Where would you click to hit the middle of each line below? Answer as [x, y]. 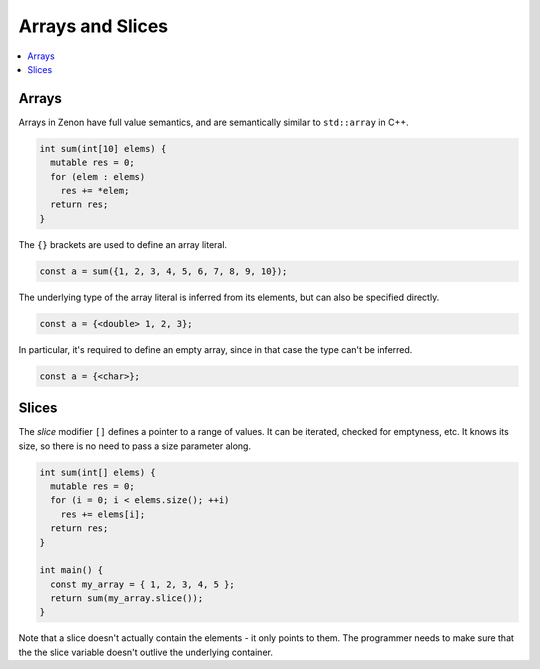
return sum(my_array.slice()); [127, 598]
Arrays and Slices [93, 26]
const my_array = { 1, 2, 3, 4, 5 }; [142, 584]
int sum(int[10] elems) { [103, 148]
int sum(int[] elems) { [98, 472]
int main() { [71, 570]
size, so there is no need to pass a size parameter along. [135, 446]
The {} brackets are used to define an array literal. [123, 244]
